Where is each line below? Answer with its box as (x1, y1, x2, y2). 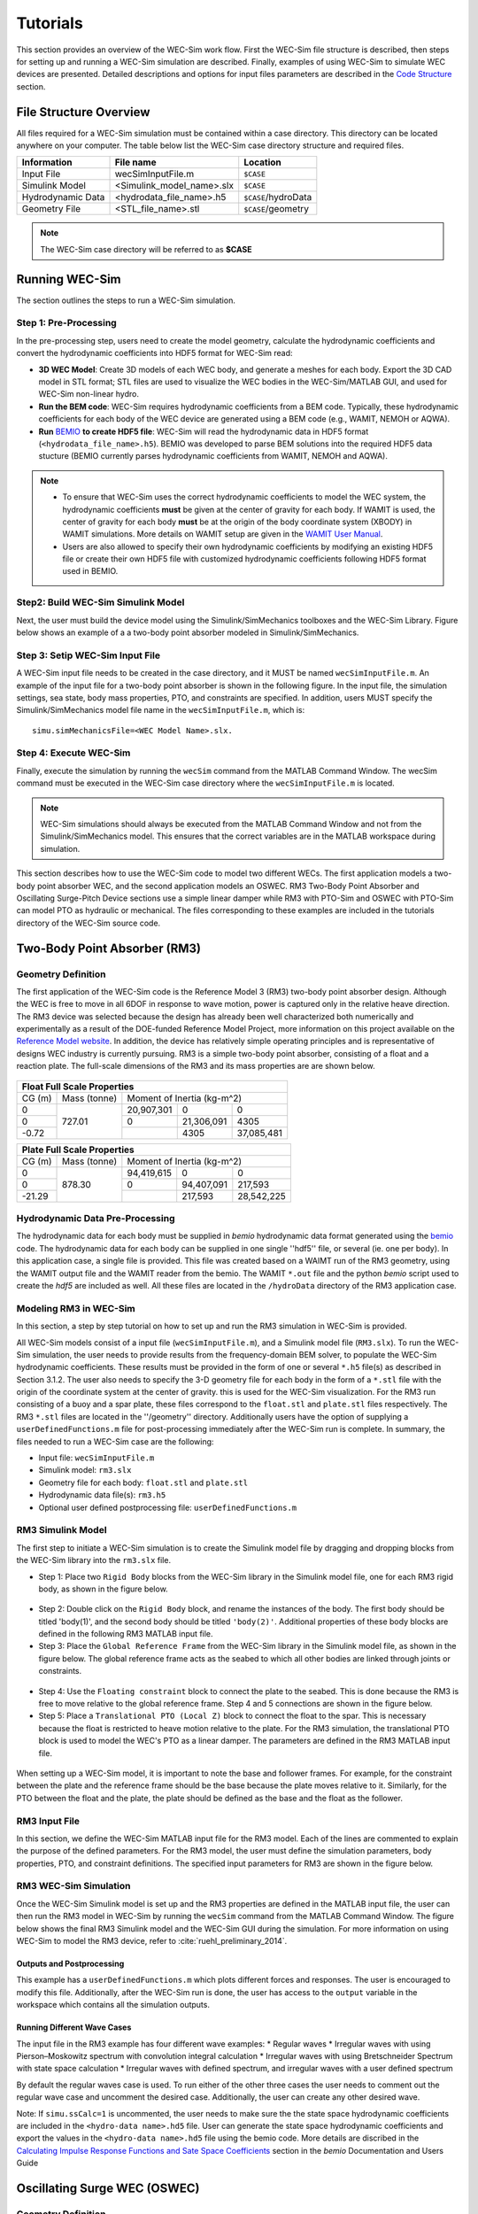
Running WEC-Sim (16, 271, 121, 287)
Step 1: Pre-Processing (16, 317, 117, 329)
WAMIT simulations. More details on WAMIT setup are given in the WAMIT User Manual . (62, 529, 383, 539)
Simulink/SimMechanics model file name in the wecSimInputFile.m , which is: (16, 705, 305, 716)
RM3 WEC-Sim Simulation (16, 1880, 131, 1893)
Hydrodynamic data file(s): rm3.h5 (38, 1490, 166, 1500)
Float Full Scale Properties (21, 1080, 135, 1093)
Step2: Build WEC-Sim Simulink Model (16, 596, 185, 608)
